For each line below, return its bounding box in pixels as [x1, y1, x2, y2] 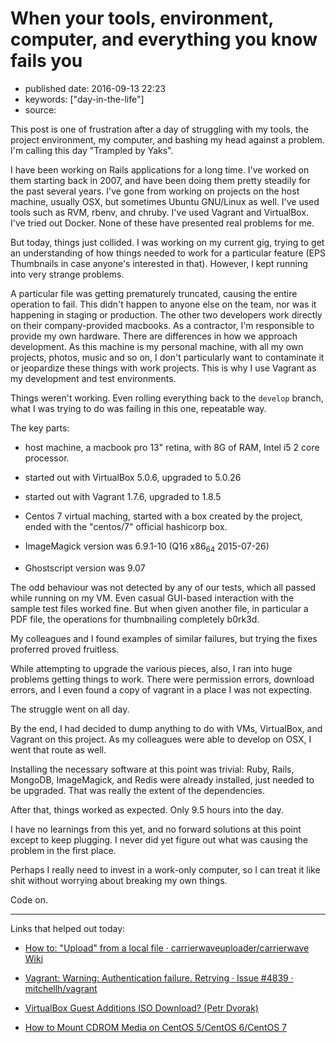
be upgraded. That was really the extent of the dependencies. [10, 784, 266, 796]
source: [24, 103, 57, 116]
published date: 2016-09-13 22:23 [24, 82, 167, 94]
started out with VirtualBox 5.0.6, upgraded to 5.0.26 [24, 471, 242, 483]
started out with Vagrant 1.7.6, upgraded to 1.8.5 [24, 490, 222, 502]
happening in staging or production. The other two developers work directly [10, 308, 323, 321]
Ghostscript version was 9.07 [24, 562, 146, 574]
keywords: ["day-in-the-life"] [24, 93, 145, 105]
